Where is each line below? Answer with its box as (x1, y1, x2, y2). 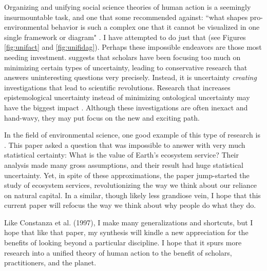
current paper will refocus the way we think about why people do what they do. (4, 200, 256, 210)
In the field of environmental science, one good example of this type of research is (4, 129, 260, 140)
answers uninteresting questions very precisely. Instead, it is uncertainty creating (4, 72, 257, 83)
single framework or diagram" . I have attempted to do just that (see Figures (4, 31, 246, 42)
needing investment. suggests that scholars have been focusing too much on (4, 51, 241, 62)
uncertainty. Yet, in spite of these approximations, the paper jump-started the (4, 169, 250, 180)
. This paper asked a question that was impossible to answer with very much (4, 139, 245, 150)
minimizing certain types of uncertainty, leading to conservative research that (4, 62, 247, 72)
